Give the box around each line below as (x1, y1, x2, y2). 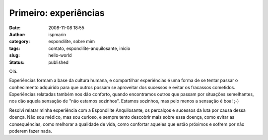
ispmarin (48, 31, 67, 37)
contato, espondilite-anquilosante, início (48, 45, 131, 51)
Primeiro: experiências (9, 7, 105, 18)
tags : (9, 45, 20, 51)
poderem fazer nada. (9, 128, 52, 134)
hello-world (48, 52, 72, 58)
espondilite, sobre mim (48, 39, 95, 45)
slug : (9, 52, 20, 58)
